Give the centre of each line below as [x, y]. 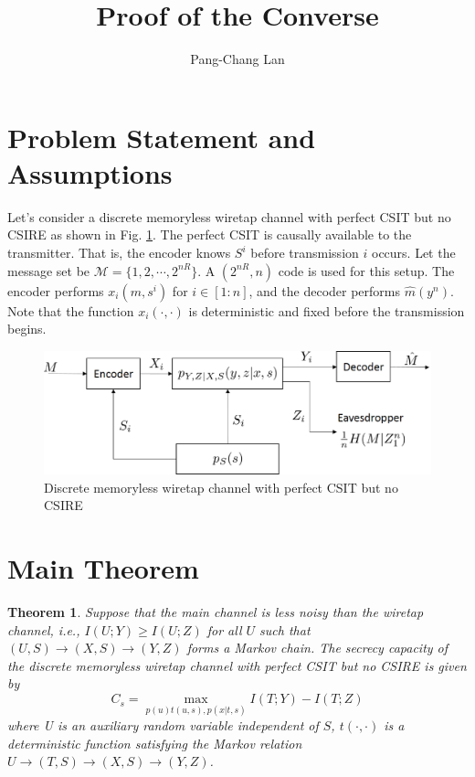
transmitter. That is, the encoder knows [119, 253]
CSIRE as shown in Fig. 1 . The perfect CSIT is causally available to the [210, 234]
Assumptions [90, 172]
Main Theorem [103, 568]
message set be [49, 270]
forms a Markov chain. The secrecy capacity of [317, 648]
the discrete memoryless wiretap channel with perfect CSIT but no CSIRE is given [237, 665]
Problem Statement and [162, 137]
